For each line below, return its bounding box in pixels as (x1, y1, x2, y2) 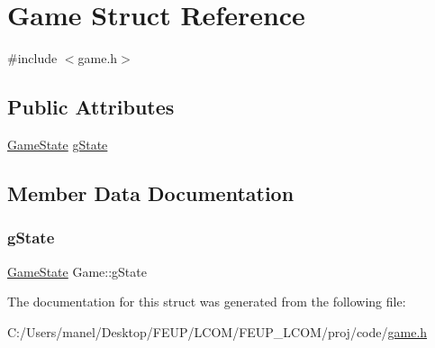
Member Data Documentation (7, 179, 295, 206)
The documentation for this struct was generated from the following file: (7, 292, 406, 311)
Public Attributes (7, 93, 175, 121)
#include (7, 49, 58, 68)
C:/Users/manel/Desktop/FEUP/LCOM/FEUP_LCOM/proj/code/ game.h (7, 322, 428, 341)
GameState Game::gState (7, 261, 147, 280)
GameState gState (7, 134, 108, 153)
